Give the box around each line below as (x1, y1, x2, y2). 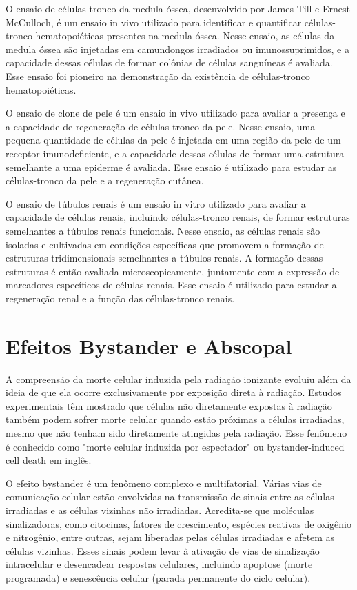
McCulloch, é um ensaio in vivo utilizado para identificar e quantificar (6, 14, 302, 29)
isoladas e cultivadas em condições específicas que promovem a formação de (6, 237, 324, 251)
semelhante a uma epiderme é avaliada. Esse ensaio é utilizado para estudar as (6, 159, 337, 174)
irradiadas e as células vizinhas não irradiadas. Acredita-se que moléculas (6, 502, 314, 517)
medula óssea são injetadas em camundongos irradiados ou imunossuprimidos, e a (6, 41, 349, 56)
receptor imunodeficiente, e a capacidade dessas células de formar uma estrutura (6, 146, 345, 160)
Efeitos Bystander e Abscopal (6, 331, 292, 360)
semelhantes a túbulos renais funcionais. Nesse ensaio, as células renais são (6, 223, 320, 237)
